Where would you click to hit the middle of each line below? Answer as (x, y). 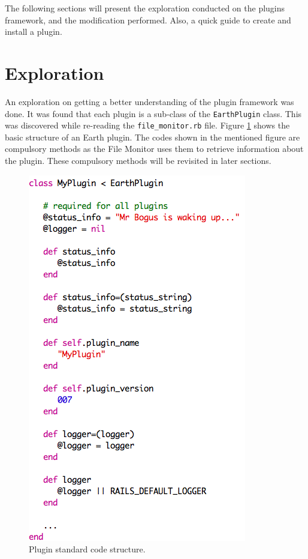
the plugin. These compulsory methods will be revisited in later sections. (138, 160)
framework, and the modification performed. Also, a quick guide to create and (148, 20)
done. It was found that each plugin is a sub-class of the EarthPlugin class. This (153, 113)
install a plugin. (34, 32)
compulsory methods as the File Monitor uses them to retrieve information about (154, 149)
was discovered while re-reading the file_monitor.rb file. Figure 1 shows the (147, 125)
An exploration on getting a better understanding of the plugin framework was (150, 101)
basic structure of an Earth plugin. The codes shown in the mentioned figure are (153, 137)
